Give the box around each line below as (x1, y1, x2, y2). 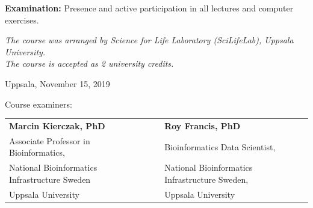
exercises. (5, 13, 39, 26)
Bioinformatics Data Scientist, (164, 140, 276, 153)
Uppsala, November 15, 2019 (5, 77, 110, 90)
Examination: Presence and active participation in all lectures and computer (5, 2, 294, 14)
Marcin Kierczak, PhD (9, 119, 105, 132)
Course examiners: (5, 97, 72, 110)
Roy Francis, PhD (164, 119, 241, 132)
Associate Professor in (9, 134, 90, 147)
